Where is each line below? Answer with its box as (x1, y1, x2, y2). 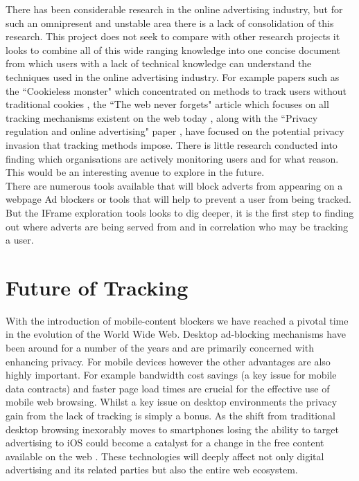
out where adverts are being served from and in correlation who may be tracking (6, 219, 348, 233)
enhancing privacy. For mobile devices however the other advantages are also (6, 354, 331, 368)
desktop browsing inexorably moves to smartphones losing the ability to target (6, 421, 339, 436)
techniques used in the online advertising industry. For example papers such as (6, 69, 340, 84)
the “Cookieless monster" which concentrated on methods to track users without (6, 83, 347, 98)
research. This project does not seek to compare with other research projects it (6, 29, 340, 44)
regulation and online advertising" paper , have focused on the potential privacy (6, 124, 344, 138)
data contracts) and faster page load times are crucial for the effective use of (6, 381, 330, 395)
